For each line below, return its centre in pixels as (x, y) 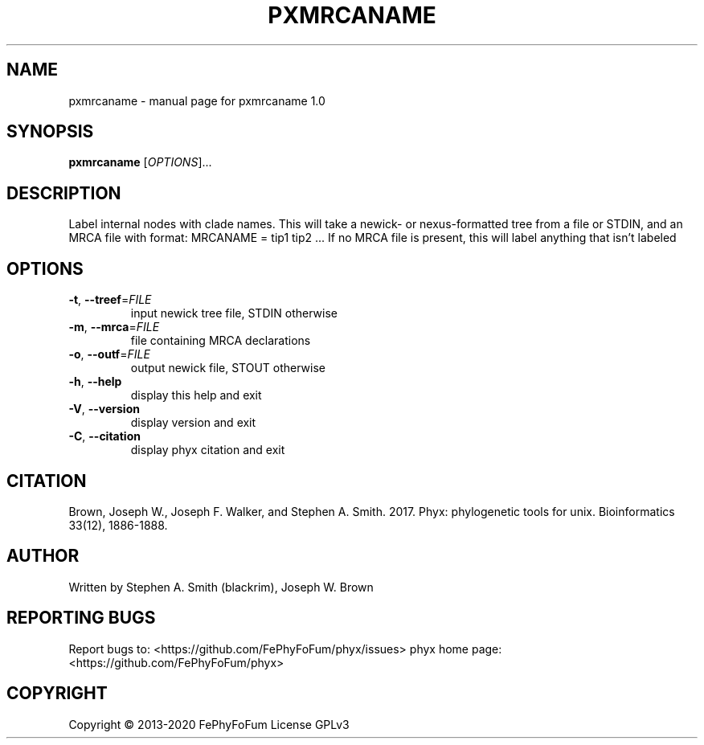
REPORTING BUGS (81, 618)
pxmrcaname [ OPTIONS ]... (140, 162)
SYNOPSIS (50, 132)
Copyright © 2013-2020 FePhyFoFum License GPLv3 (209, 724)
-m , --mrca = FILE (114, 327)
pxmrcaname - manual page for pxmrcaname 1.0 (197, 100)
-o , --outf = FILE (109, 354)
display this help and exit (196, 395)
